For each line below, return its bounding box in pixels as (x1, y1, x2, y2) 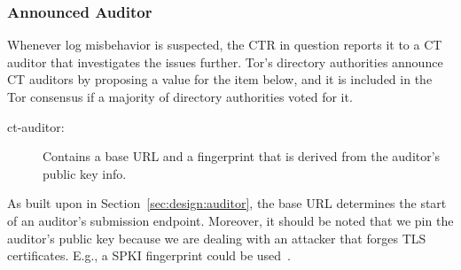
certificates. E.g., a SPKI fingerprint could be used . (7, 246, 291, 265)
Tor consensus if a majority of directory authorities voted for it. (7, 88, 353, 105)
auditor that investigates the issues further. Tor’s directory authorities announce (7, 52, 443, 71)
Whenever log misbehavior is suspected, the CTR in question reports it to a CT (7, 35, 442, 54)
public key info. (43, 164, 127, 182)
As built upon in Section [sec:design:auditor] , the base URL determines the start (7, 194, 447, 212)
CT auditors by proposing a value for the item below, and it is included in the (7, 70, 433, 89)
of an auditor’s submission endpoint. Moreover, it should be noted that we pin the (7, 211, 454, 229)
